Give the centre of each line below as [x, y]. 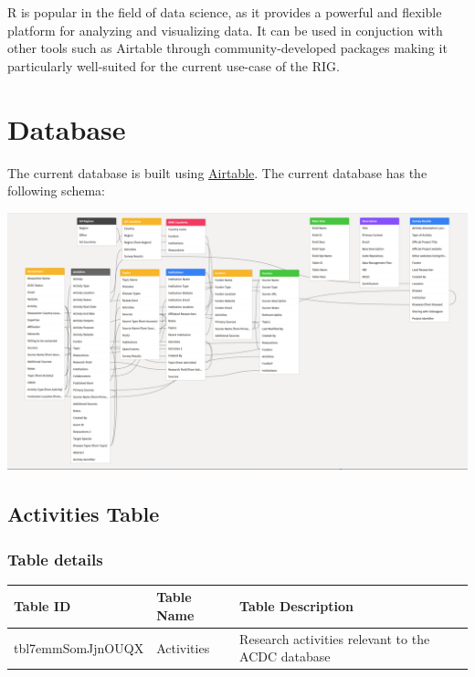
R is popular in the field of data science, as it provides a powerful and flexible [225, 12]
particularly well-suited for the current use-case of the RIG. [174, 65]
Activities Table [84, 514]
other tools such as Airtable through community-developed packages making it [227, 48]
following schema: [57, 190]
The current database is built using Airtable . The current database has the [217, 172]
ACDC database [285, 656]
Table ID [42, 606]
